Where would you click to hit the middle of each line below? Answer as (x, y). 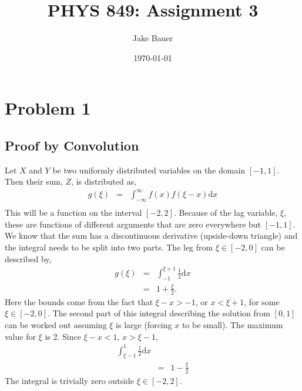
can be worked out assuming (56, 324)
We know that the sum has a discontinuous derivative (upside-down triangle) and (151, 235)
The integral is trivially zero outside (69, 380)
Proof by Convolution (72, 145)
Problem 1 (48, 108)
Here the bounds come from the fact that (79, 301)
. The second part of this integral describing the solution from (159, 313)
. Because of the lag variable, (226, 213)
